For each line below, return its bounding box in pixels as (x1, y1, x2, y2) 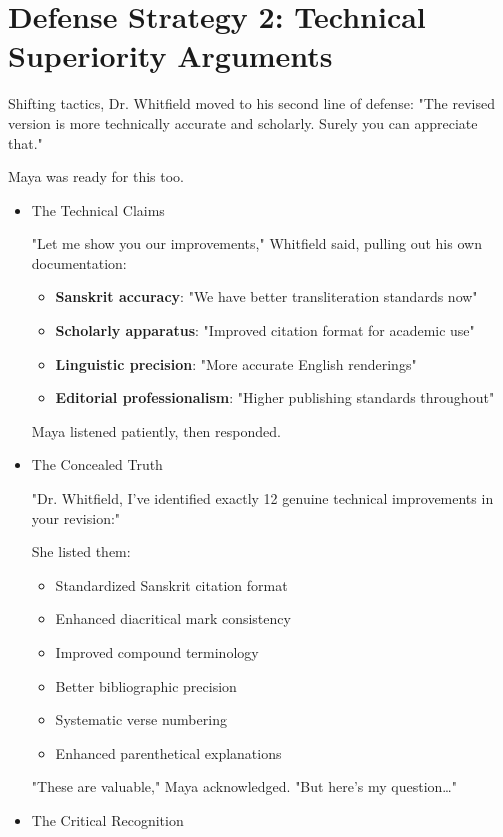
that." (8, 132, 43, 153)
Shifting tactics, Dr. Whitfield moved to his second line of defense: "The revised (8, 93, 495, 114)
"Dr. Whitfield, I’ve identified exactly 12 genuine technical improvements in (31, 488, 494, 509)
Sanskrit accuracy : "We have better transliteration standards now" (55, 286, 478, 307)
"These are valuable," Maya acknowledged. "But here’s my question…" (31, 776, 457, 797)
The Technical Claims (31, 199, 165, 220)
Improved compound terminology (55, 642, 259, 662)
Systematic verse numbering (55, 709, 227, 730)
